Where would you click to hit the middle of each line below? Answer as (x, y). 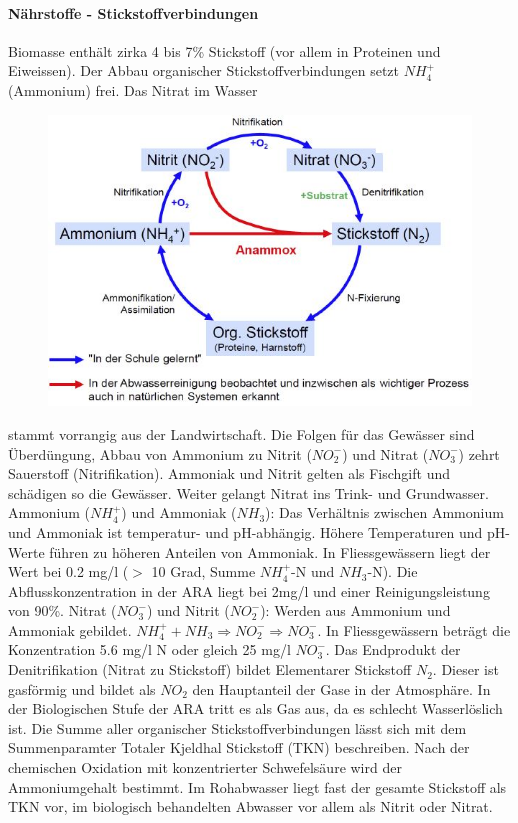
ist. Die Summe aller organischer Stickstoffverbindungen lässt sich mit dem (237, 727)
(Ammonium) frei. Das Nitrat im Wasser (133, 89)
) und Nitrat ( (385, 453)
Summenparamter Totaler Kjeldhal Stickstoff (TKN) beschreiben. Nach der (239, 747)
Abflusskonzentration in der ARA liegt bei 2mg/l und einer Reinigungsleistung (249, 590)
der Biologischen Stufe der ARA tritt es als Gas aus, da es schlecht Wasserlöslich (255, 708)
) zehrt (479, 453)
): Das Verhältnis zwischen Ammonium (384, 512)
